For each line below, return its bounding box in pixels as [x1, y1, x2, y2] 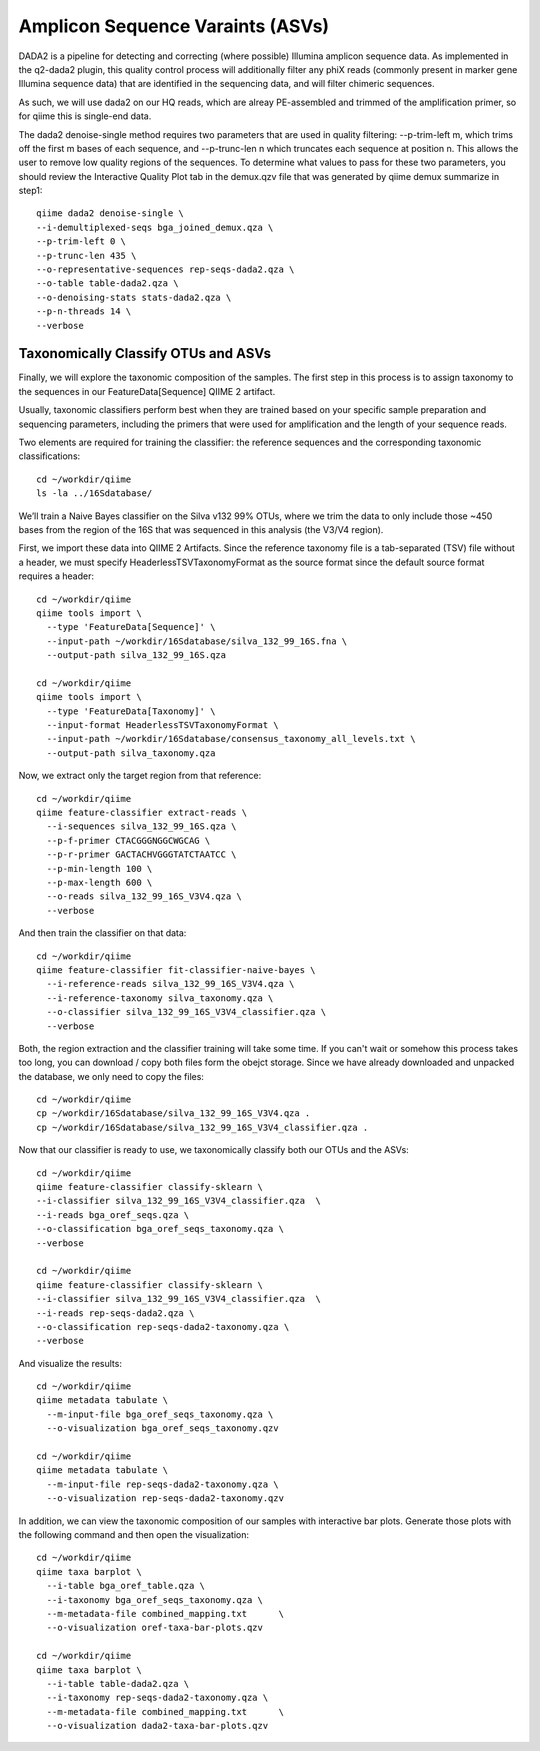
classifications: [18, 450, 81, 462]
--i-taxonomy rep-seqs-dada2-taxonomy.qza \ [46, 1692, 269, 1704]
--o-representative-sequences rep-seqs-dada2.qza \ [36, 264, 295, 275]
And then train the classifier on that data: [18, 927, 187, 939]
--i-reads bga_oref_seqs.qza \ [36, 1209, 190, 1220]
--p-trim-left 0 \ [36, 236, 127, 247]
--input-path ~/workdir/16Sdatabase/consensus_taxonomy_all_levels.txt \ [46, 733, 416, 745]
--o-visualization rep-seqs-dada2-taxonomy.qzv [46, 1493, 285, 1504]
